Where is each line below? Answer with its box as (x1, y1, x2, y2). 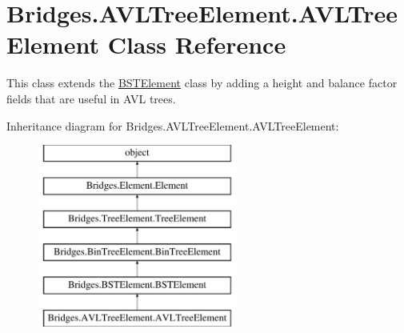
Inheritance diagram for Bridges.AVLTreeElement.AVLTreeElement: (6, 117, 339, 134)
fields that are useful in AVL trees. (6, 90, 176, 106)
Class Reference (107, 28, 286, 61)
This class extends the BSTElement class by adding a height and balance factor (6, 74, 398, 91)
